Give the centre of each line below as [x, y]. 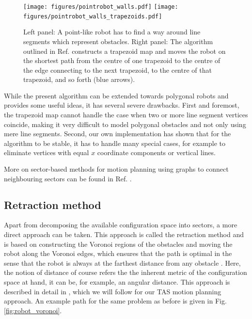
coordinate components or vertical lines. [156, 152]
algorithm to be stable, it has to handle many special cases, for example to [115, 143]
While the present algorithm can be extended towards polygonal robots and [116, 95]
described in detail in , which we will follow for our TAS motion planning [113, 291]
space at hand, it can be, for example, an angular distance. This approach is [117, 281]
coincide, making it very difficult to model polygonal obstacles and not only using [125, 124]
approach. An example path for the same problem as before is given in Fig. [115, 301]
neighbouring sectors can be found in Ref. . [68, 178]
